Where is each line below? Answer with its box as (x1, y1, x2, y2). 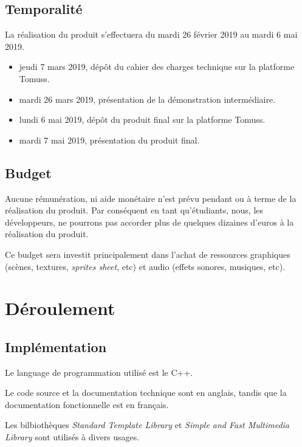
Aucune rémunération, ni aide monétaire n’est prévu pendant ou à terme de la (5, 192, 297, 204)
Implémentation (5, 337, 107, 356)
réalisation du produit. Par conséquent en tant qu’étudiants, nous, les (5, 204, 264, 217)
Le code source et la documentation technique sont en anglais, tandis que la (5, 386, 287, 399)
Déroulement (5, 296, 115, 321)
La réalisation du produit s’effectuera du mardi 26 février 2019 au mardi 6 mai (5, 28, 298, 41)
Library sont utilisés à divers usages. (5, 431, 140, 443)
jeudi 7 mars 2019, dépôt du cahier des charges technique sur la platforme (19, 60, 295, 73)
